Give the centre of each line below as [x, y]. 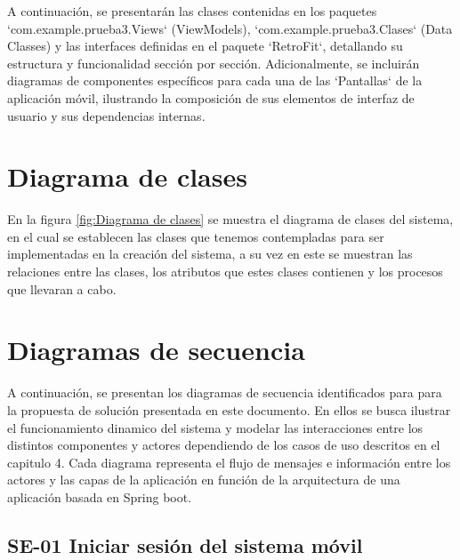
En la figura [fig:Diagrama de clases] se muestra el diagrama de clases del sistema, [230, 219]
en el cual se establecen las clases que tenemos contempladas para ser [196, 236]
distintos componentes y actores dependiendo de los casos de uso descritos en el [224, 445]
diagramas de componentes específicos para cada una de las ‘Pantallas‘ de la [215, 80]
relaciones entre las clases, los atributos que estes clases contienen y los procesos [225, 272]
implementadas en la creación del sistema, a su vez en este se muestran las [210, 254]
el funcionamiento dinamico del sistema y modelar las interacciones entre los [215, 427]
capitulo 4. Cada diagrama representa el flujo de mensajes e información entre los [229, 462]
